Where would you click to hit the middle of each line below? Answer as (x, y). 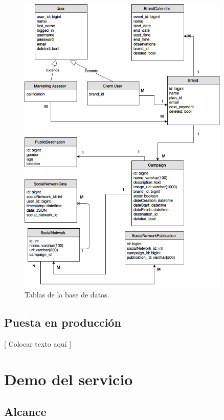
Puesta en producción (63, 322)
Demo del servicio (69, 379)
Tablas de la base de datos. (67, 294)
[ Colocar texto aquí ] (38, 343)
